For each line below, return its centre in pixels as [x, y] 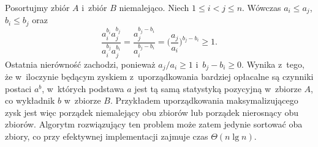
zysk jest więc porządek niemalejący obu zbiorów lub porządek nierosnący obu [152, 112]
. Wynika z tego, [273, 64]
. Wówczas [262, 7]
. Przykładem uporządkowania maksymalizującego [204, 100]
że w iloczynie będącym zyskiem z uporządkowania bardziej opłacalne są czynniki [159, 76]
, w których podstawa [83, 88]
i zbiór [94, 7]
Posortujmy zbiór [37, 7]
